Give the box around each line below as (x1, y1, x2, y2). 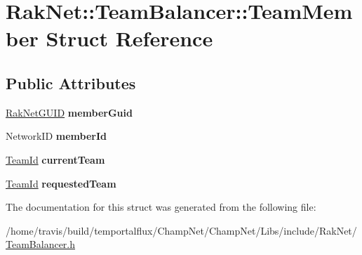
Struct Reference (46, 24, 213, 53)
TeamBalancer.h (6, 237, 76, 251)
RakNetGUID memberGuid (6, 105, 133, 119)
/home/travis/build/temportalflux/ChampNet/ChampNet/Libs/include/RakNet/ (6, 223, 357, 237)
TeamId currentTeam (6, 152, 105, 166)
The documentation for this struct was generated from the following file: (6, 200, 316, 214)
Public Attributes (6, 72, 136, 93)
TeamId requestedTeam (6, 176, 116, 190)
